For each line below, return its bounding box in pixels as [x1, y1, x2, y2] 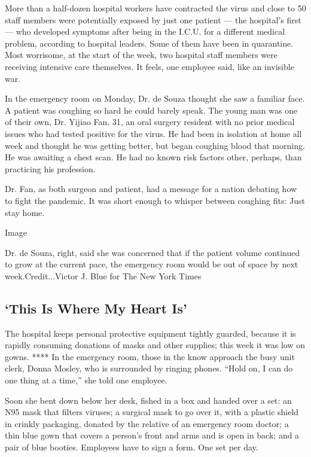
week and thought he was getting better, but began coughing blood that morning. [5, 139, 305, 151]
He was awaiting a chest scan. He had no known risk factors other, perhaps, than [5, 151, 302, 163]
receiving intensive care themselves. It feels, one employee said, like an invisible [5, 60, 294, 72]
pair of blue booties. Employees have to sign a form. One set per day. [5, 441, 258, 453]
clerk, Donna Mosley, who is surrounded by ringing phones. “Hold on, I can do [5, 362, 293, 374]
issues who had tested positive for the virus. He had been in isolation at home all [5, 127, 302, 139]
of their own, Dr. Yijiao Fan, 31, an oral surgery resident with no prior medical [5, 115, 295, 128]
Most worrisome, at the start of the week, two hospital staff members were [5, 48, 278, 61]
